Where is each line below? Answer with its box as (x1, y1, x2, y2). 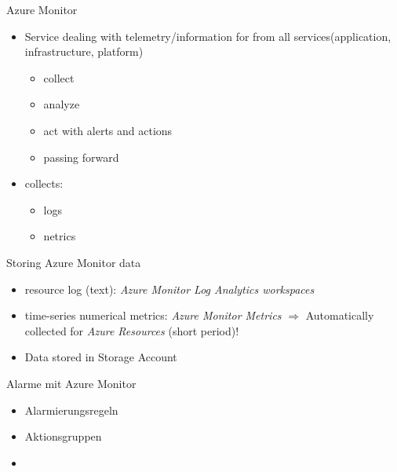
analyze (43, 96, 80, 112)
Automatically (305, 307, 374, 324)
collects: (24, 175, 64, 192)
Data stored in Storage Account (24, 349, 177, 365)
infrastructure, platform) (24, 43, 144, 60)
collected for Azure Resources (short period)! (24, 322, 239, 338)
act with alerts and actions (43, 122, 173, 138)
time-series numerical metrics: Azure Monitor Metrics (24, 307, 282, 324)
